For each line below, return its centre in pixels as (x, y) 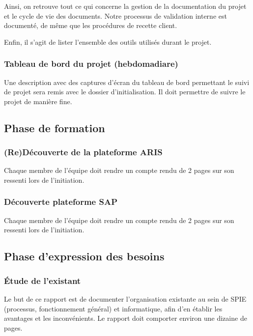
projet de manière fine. (38, 101)
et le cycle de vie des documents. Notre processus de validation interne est (115, 15)
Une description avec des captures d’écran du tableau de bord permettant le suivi (127, 82)
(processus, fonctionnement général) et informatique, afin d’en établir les (113, 308)
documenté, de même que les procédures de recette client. (91, 25)
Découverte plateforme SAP (61, 202)
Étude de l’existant (42, 280)
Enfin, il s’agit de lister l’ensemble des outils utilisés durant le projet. (108, 42)
